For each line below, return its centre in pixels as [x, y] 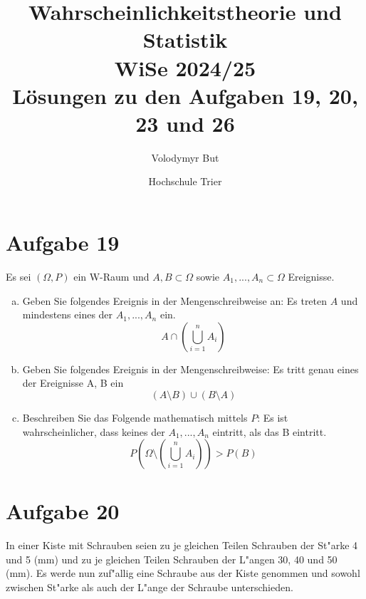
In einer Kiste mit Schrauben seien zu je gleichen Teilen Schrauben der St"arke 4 [182, 545]
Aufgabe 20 [63, 511]
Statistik [185, 40]
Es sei [19, 276]
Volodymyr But [185, 157]
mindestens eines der [68, 314]
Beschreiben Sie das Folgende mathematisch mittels [135, 417]
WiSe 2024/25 [185, 67]
